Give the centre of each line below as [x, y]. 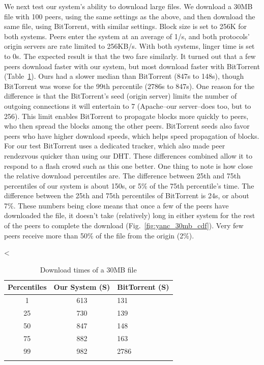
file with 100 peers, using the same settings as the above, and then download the [130, 16]
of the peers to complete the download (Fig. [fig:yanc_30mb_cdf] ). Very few [124, 225]
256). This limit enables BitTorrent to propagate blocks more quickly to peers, [126, 116]
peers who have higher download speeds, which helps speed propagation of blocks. [132, 135]
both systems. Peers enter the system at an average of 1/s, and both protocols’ [127, 36]
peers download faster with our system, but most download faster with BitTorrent [132, 66]
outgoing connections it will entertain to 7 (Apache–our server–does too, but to [128, 105]
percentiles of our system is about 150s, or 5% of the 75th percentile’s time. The [129, 185]
